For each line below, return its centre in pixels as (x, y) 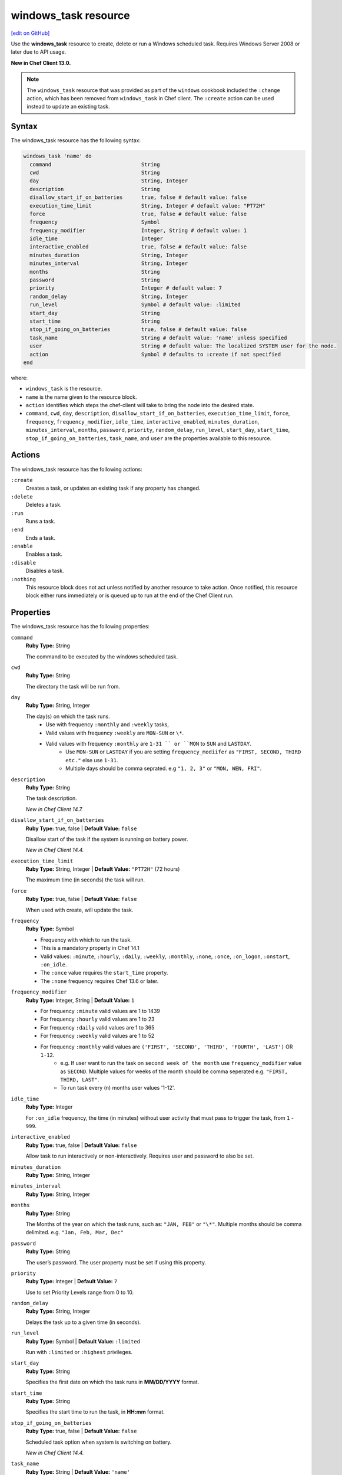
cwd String (95, 172)
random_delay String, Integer (109, 296)
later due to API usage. (39, 52)
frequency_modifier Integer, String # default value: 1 (138, 230)
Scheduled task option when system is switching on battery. (99, 1442)
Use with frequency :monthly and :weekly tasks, (107, 725)
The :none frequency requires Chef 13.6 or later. (99, 981)
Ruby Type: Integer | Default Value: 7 (72, 1281)
